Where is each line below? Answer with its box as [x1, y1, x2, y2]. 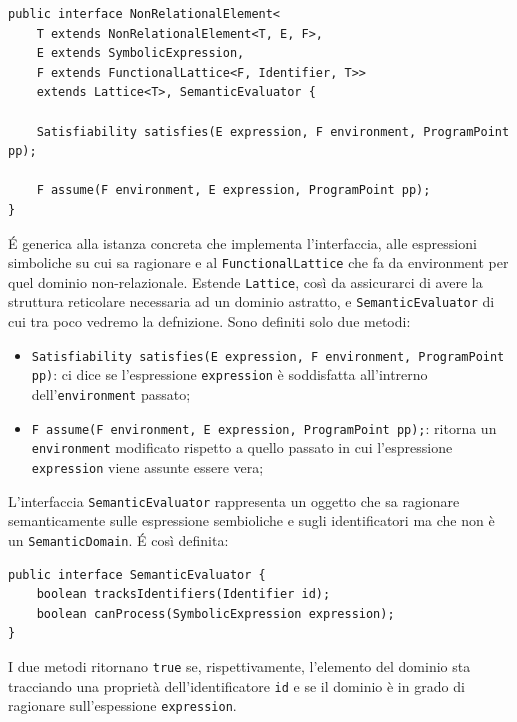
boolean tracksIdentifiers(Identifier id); [36, 587, 331, 602]
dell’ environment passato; [31, 384, 191, 404]
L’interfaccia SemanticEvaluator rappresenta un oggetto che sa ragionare [8, 490, 460, 511]
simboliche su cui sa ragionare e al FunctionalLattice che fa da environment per [8, 252, 509, 273]
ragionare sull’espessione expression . [8, 695, 237, 716]
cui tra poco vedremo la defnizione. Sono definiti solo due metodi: [8, 311, 411, 332]
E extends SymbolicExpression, [36, 46, 245, 61]
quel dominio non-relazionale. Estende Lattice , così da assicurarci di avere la [8, 271, 483, 292]
